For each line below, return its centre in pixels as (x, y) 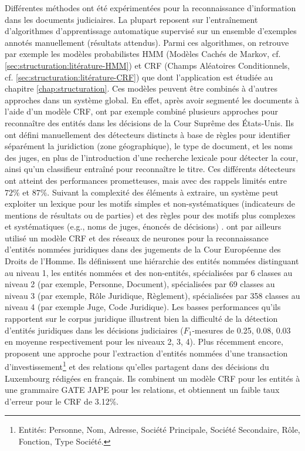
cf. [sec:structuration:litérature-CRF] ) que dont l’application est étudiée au (139, 77)
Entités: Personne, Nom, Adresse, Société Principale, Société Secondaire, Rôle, (159, 430)
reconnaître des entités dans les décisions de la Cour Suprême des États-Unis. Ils (150, 122)
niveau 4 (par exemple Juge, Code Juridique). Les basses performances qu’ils (143, 307)
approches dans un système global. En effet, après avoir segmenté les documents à (152, 100)
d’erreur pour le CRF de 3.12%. (62, 401)
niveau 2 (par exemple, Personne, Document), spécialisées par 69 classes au (140, 284)
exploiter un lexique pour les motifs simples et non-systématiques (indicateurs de (150, 203)
